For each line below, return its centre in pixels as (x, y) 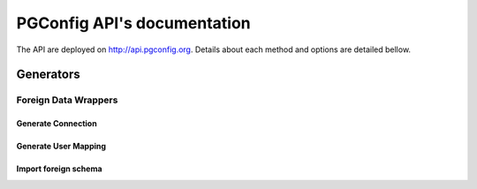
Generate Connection (57, 124)
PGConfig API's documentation (133, 23)
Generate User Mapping (61, 147)
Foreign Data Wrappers (67, 100)
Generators (48, 75)
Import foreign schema (59, 169)
